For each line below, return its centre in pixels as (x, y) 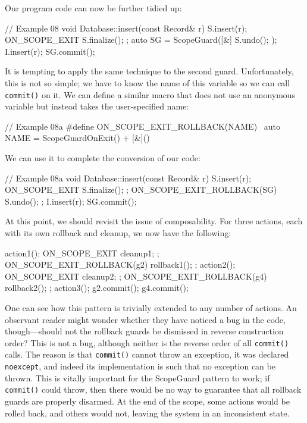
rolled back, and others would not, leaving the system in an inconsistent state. (147, 413)
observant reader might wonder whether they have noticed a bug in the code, (145, 319)
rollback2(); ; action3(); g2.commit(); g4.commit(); (97, 288)
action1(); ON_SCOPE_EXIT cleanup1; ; (82, 253)
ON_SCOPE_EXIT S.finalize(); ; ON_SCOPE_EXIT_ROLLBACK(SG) (141, 189)
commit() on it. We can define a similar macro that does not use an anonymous (150, 94)
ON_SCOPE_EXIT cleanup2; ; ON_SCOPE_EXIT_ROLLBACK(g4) (136, 276)
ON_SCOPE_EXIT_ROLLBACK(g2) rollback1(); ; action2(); (120, 264)
